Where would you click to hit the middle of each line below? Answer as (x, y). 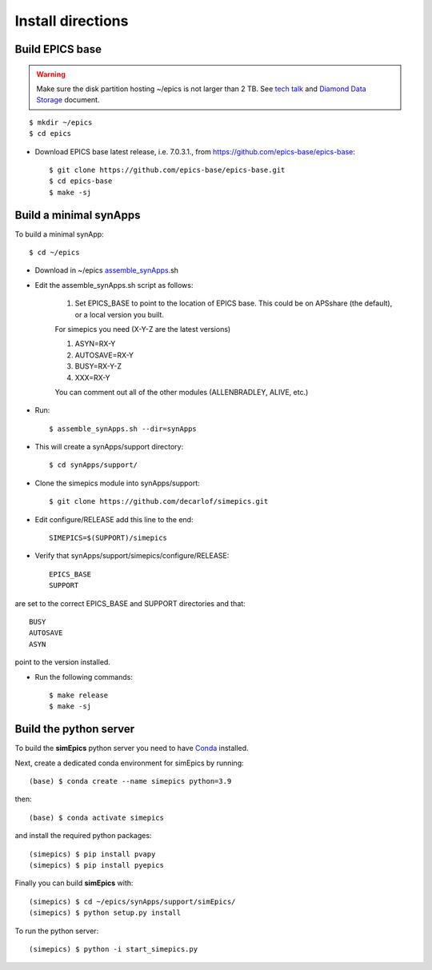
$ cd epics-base (81, 181)
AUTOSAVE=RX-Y (104, 355)
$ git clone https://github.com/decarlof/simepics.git (159, 501)
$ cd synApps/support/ (94, 465)
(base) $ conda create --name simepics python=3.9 (130, 781)
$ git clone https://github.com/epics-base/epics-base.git (167, 170)
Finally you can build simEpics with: (74, 883)
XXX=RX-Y (93, 377)
